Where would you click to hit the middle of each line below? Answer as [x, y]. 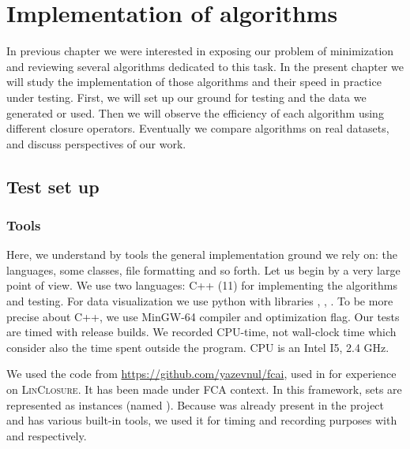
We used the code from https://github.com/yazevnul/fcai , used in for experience [201, 374]
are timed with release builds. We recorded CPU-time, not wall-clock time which [201, 332]
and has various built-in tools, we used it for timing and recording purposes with [202, 420]
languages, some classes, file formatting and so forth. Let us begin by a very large [203, 269]
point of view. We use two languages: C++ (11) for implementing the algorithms [202, 285]
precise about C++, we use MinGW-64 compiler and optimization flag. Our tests [203, 316]
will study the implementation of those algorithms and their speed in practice [194, 82]
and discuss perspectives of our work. [96, 143]
